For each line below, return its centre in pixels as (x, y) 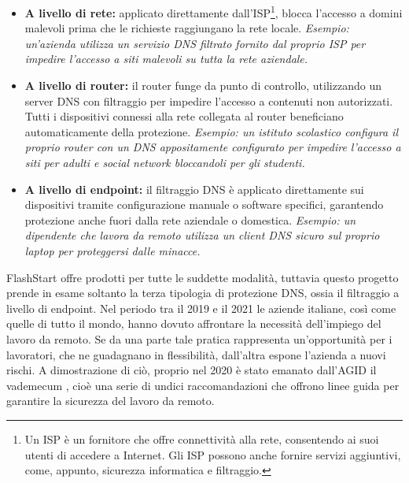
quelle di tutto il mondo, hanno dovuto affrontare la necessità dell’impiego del (194, 323)
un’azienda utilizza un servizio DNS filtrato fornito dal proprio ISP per (195, 43)
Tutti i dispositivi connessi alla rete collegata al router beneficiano (184, 116)
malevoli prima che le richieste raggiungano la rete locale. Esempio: (187, 28)
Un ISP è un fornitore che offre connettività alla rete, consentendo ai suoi (202, 438)
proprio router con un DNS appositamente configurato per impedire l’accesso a (213, 147)
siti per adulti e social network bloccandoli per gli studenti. (165, 162)
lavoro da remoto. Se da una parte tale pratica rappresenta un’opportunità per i (199, 338)
